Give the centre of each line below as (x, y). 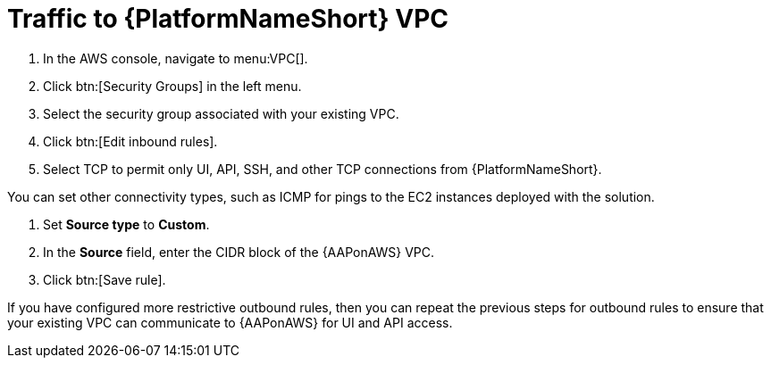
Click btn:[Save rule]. (105, 279)
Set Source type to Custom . (126, 224)
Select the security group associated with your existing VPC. (221, 113)
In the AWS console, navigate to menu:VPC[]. (176, 58)
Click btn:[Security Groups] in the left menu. (172, 86)
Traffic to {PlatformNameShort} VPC (228, 19)
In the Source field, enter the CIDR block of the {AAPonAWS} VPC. (239, 252)
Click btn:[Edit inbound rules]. (130, 141)
